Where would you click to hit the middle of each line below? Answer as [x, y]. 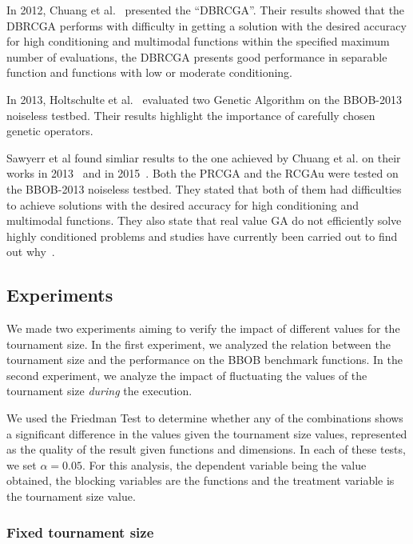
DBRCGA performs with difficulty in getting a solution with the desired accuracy [206, 25]
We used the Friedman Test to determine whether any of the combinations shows [205, 418]
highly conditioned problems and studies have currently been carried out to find [202, 236]
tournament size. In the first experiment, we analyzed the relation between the [199, 344]
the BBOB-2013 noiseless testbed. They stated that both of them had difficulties [204, 188]
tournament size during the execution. [99, 391]
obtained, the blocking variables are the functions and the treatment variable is [201, 480]
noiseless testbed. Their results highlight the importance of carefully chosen [191, 115]
